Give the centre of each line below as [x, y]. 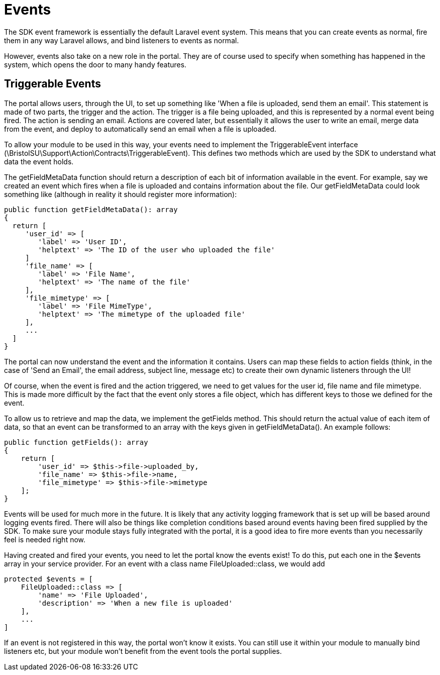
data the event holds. [39, 161]
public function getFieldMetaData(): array [91, 209]
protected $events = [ [49, 579]
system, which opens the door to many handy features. [95, 64]
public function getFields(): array [76, 442]
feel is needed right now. [45, 539]
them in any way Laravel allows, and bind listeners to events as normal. [122, 40]
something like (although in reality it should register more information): [121, 194]
